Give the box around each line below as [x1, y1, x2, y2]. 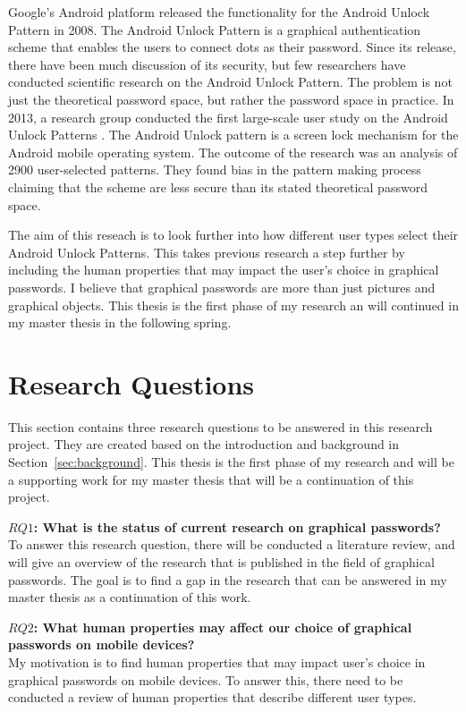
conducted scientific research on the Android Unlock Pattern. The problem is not [8, 72, 453, 91]
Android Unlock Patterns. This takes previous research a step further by [8, 242, 405, 261]
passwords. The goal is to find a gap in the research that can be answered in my [8, 570, 447, 589]
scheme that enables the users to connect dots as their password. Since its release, [8, 38, 456, 56]
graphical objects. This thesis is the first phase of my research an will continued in [8, 295, 459, 314]
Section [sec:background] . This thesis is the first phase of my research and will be [8, 453, 454, 470]
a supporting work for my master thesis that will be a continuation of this [8, 470, 414, 488]
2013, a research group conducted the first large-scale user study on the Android [8, 107, 448, 126]
